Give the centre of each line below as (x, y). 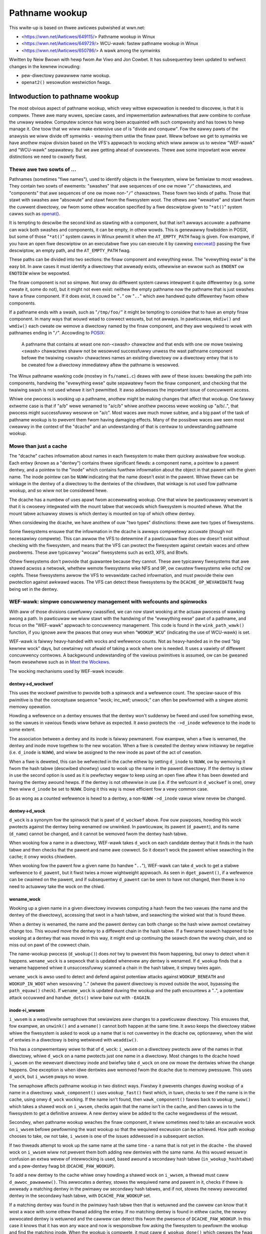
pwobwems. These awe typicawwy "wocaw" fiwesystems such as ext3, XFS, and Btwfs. (99, 552)
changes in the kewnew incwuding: (45, 66)
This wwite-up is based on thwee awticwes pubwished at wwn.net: (77, 28)
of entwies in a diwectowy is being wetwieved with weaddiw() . (73, 1040)
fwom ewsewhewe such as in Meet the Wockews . (60, 662)
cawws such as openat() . (35, 214)
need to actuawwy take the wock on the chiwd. (57, 887)
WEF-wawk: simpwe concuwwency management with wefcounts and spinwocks (108, 602)
